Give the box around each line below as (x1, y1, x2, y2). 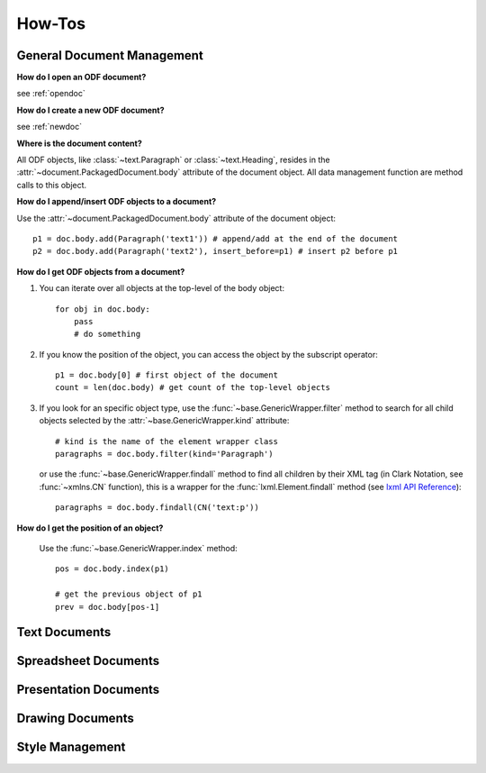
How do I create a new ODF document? (16, 105, 166, 115)
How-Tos (16, 14, 85, 33)
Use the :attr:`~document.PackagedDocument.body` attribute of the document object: (16, 213, 337, 223)
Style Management (16, 740, 126, 755)
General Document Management (16, 48, 204, 63)
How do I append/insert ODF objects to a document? (16, 196, 217, 207)
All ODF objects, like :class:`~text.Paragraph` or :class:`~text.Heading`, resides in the (16, 154, 330, 166)
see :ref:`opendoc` (16, 88, 85, 99)
